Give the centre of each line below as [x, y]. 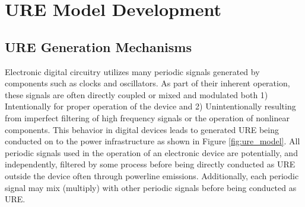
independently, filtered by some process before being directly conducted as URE [150, 164]
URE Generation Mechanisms [98, 46]
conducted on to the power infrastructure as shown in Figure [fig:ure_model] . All [152, 141]
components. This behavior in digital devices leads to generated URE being [142, 129]
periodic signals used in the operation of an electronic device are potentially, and [151, 152]
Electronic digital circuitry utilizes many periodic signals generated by [132, 71]
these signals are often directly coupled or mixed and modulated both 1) [136, 94]
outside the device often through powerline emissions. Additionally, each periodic [152, 175]
